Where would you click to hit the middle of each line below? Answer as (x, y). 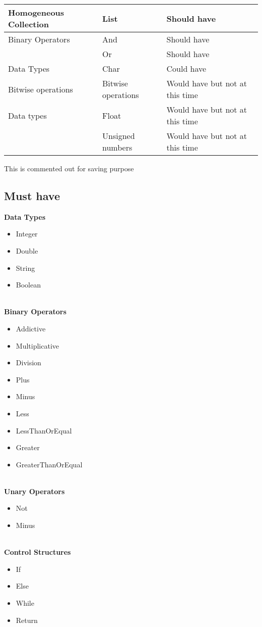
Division (28, 363)
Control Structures (38, 552)
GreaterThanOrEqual (49, 464)
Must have (32, 195)
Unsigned (119, 136)
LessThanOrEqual (44, 430)
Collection (28, 24)
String (25, 268)
